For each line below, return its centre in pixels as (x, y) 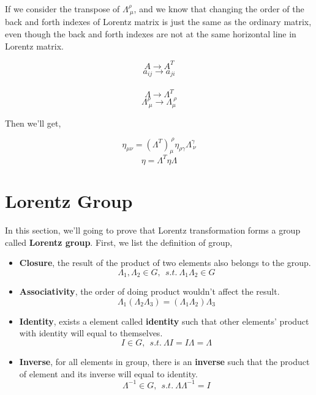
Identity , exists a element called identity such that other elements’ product (164, 321)
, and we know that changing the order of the (219, 9)
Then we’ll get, (33, 123)
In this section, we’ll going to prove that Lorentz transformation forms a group (153, 230)
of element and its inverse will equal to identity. (108, 373)
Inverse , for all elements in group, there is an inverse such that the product (164, 362)
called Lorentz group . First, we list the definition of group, (119, 242)
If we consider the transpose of (62, 9)
